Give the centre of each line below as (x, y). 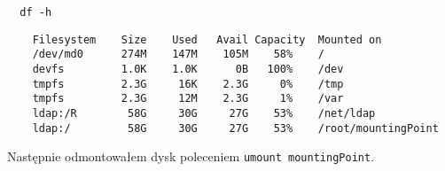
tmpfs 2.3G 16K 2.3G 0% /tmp (188, 84)
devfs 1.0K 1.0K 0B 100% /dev (188, 69)
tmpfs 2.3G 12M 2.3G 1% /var (188, 99)
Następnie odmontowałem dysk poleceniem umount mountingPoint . (191, 156)
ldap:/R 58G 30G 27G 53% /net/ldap (204, 113)
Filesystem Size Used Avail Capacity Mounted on (207, 39)
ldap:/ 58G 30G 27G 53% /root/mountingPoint (235, 128)
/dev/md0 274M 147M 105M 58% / (178, 54)
